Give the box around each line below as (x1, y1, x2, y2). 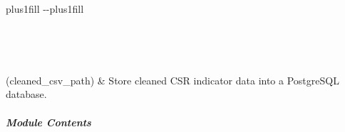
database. (6, 87, 47, 101)
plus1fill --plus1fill (6, 1, 84, 16)
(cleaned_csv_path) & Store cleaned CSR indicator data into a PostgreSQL (6, 72, 339, 87)
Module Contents (6, 114, 91, 129)
